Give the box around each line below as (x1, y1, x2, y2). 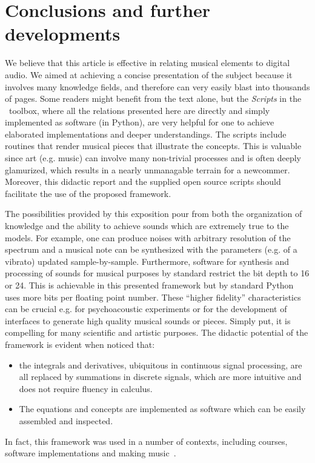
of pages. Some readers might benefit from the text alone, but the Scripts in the (5, 92, 302, 105)
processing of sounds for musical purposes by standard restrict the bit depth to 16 (5, 267, 310, 279)
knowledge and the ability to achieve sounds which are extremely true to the (5, 219, 289, 232)
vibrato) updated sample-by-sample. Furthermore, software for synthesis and (5, 255, 290, 267)
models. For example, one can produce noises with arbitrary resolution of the (5, 231, 291, 244)
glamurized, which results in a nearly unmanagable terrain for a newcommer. (5, 163, 290, 176)
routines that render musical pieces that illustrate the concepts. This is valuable (5, 139, 302, 152)
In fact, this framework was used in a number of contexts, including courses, (5, 435, 288, 447)
